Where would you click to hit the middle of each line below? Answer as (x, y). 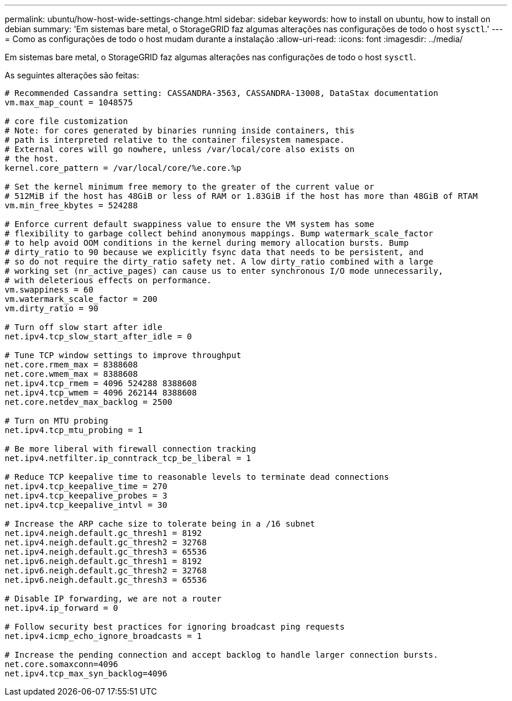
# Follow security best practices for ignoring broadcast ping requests (175, 627)
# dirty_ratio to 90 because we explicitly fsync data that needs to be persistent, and (214, 252)
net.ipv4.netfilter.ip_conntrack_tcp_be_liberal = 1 (128, 458)
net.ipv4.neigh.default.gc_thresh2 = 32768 (106, 542)
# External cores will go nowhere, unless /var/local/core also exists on (180, 149)
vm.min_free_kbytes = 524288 (71, 205)
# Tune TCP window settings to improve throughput (123, 355)
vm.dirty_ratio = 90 (52, 308)
